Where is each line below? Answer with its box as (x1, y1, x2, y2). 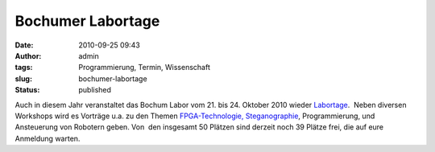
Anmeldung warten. (14, 134, 81, 143)
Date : (14, 40, 34, 50)
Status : (14, 85, 40, 95)
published (78, 85, 112, 95)
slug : (14, 73, 32, 84)
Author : (14, 51, 42, 60)
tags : (14, 63, 33, 72)
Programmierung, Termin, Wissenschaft (78, 63, 211, 72)
